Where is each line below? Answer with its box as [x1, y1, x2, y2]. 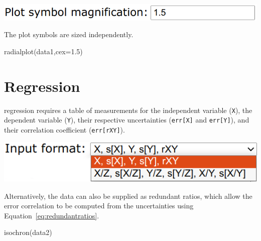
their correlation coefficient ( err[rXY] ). [4, 125, 125, 135]
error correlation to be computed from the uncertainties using [4, 200, 194, 211]
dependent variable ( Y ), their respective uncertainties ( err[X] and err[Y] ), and [4, 114, 249, 125]
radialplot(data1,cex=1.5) [4, 46, 83, 56]
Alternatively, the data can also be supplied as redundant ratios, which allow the [4, 190, 252, 201]
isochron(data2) [4, 227, 52, 237]
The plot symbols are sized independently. [4, 29, 134, 40]
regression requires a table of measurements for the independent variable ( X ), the [4, 104, 252, 115]
